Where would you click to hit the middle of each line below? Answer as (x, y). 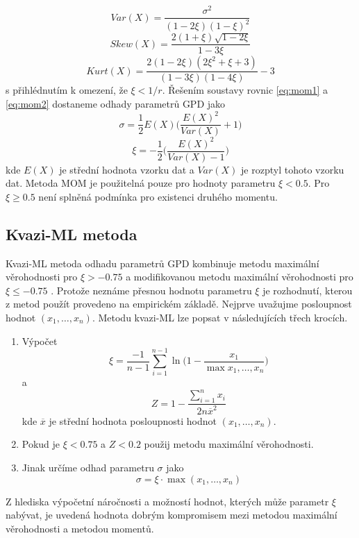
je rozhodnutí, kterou (308, 290)
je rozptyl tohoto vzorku (293, 169)
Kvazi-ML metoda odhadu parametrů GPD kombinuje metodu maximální (162, 263)
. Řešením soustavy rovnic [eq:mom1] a (245, 90)
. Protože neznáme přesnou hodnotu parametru (151, 290)
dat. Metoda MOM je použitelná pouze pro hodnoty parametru (141, 183)
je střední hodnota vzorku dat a (127, 169)
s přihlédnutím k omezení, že (67, 90)
